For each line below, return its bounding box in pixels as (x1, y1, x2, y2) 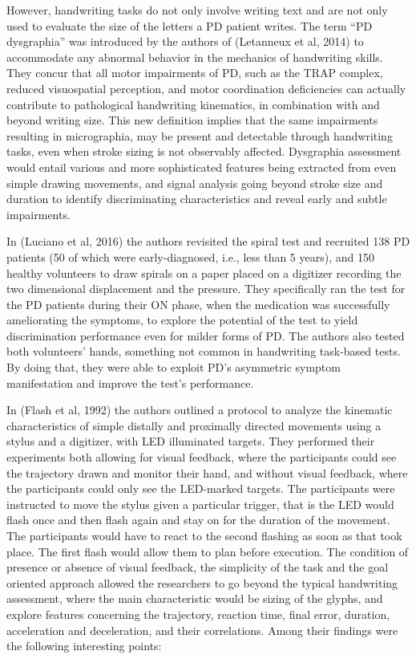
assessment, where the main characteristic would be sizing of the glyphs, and (6, 590, 383, 607)
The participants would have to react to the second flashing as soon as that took (6, 527, 402, 543)
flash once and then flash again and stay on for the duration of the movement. (6, 511, 390, 528)
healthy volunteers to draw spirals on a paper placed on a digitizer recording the (6, 264, 402, 281)
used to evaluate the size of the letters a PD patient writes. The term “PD (6, 17, 373, 34)
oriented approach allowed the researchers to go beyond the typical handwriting (6, 574, 398, 591)
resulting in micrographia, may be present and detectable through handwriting (6, 127, 393, 144)
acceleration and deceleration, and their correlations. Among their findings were (6, 621, 398, 638)
